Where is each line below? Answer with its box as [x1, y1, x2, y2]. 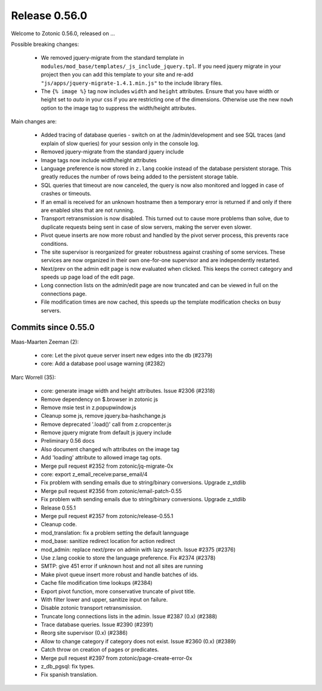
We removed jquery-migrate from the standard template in [41, 54, 184, 61]
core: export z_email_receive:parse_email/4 [41, 471, 148, 478]
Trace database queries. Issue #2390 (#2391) [41, 621, 153, 628]
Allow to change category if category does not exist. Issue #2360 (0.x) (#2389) [41, 637, 236, 644]
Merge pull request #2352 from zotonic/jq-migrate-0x [41, 462, 174, 470]
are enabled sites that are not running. [41, 206, 135, 214]
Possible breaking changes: [11, 41, 79, 48]
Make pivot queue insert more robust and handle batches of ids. [41, 570, 199, 578]
